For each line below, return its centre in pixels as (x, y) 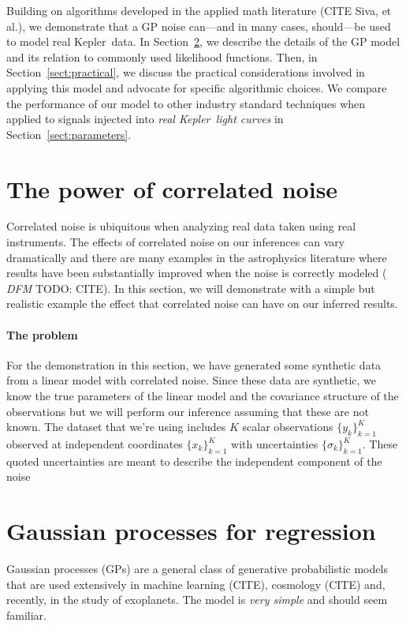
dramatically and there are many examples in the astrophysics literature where (197, 257)
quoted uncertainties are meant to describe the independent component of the (194, 461)
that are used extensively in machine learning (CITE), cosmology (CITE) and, (196, 584)
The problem (42, 334)
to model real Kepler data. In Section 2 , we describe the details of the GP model (203, 41)
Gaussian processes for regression (191, 531)
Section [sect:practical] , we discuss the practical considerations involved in (186, 72)
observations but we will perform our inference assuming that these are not (188, 411)
